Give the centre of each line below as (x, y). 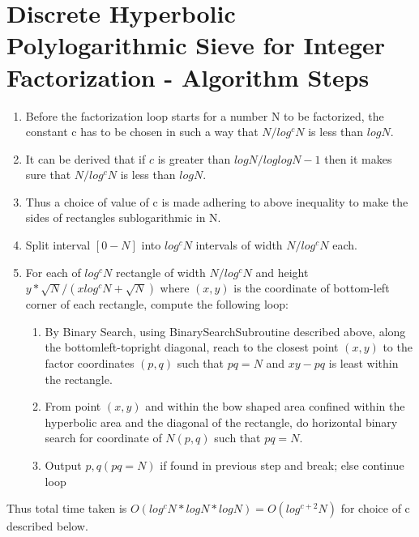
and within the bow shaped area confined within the (275, 406)
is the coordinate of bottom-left (312, 288)
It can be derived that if (86, 158)
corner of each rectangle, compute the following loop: (157, 304)
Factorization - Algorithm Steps (188, 77)
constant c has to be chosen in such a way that (142, 132)
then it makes (358, 158)
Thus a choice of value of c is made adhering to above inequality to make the (217, 201)
